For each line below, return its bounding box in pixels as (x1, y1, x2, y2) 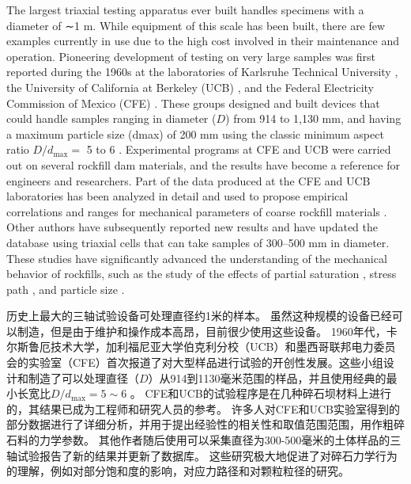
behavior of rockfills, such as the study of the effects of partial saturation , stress (6, 265, 397, 282)
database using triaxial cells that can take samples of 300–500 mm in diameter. (6, 234, 390, 250)
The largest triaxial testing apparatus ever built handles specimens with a (6, 2, 364, 17)
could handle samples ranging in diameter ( (6, 110, 217, 127)
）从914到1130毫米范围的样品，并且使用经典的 (148, 369, 386, 386)
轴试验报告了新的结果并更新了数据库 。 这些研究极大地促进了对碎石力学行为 (6, 447, 398, 463)
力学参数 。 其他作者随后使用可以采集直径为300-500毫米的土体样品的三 (39, 432, 402, 448)
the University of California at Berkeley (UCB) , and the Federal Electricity (6, 78, 375, 95)
